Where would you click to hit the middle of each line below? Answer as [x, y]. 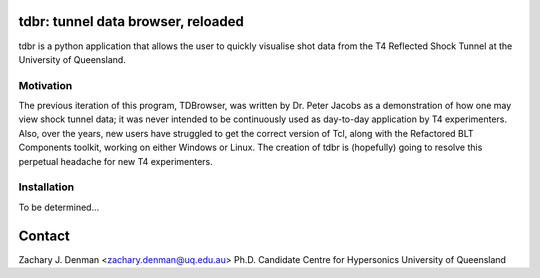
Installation [46, 187]
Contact [44, 235]
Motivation [45, 85]
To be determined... [59, 207]
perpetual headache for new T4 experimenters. [116, 161]
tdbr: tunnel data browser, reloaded [131, 21]
